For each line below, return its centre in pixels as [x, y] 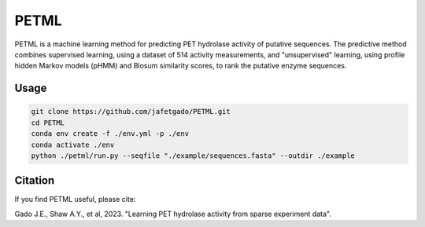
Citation [35, 181]
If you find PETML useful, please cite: [75, 200]
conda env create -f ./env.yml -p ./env [110, 134]
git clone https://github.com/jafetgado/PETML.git [131, 112]
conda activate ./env [73, 145]
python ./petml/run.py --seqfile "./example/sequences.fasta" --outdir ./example [193, 156]
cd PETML [48, 123]
